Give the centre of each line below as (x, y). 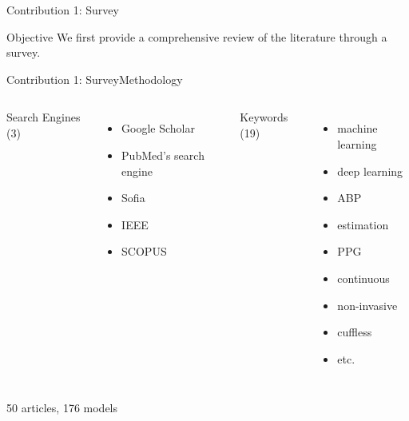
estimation (363, 224)
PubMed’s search (163, 155)
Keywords (264, 117)
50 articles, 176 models (62, 408)
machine (357, 128)
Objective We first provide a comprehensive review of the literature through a (197, 36)
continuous (363, 278)
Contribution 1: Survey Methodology (95, 79)
